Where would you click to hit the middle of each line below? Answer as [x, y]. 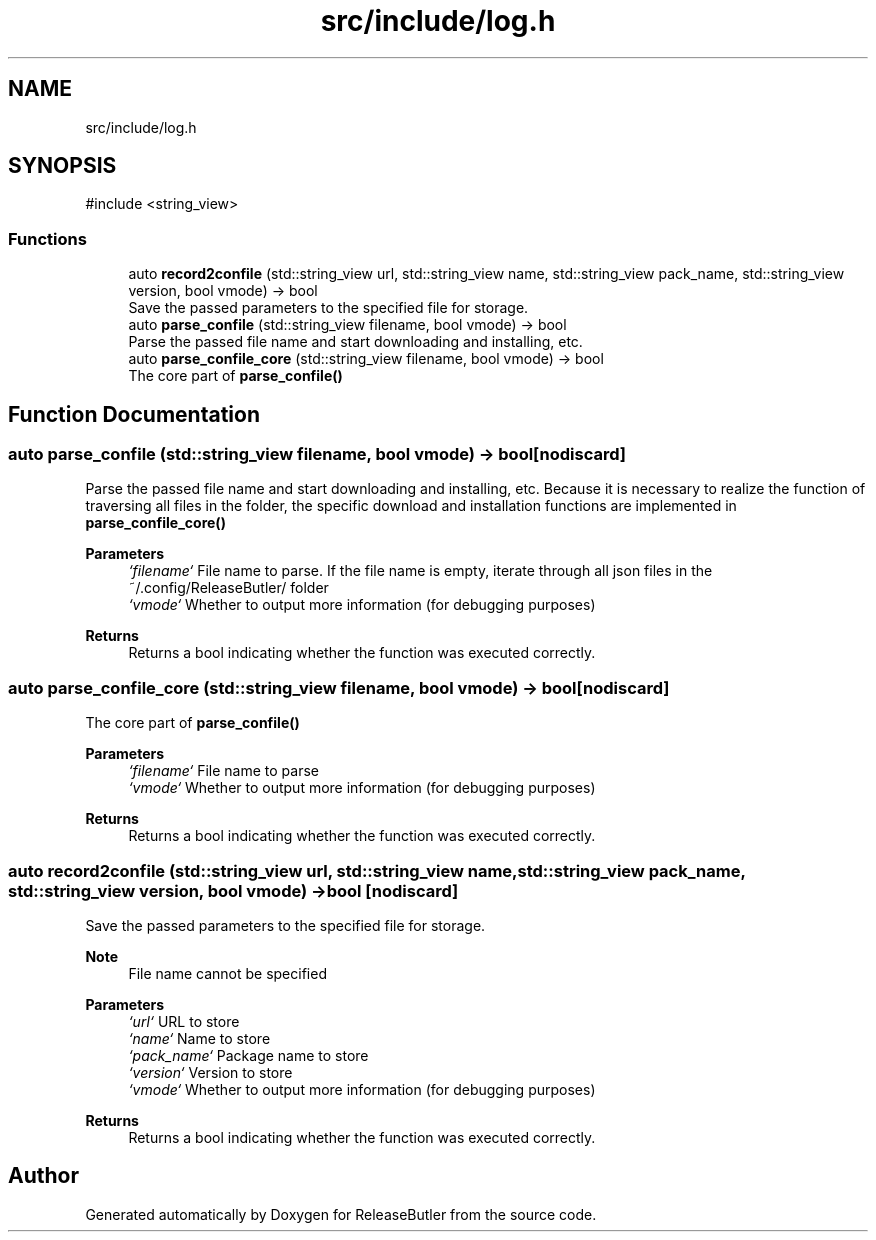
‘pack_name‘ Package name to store [248, 1055]
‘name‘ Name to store [199, 1038]
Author [43, 1176]
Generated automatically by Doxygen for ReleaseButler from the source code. [341, 1214]
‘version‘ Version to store [210, 1072]
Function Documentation [134, 414]
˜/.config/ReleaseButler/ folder [228, 588]
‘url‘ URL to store [184, 1021]
